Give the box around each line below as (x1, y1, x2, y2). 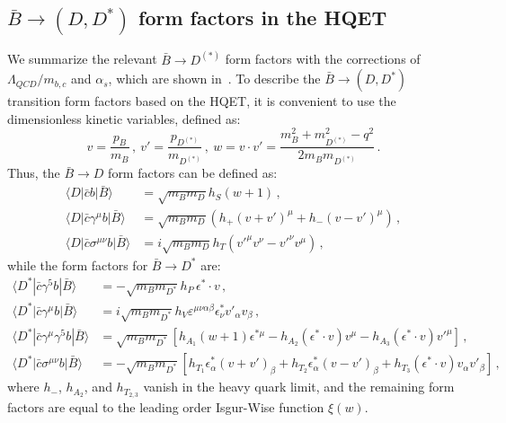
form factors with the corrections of (225, 49, 421, 68)
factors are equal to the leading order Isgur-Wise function (7, 397, 324, 416)
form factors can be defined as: (108, 163, 278, 182)
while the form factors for (7, 255, 148, 274)
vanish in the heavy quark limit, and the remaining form (143, 377, 455, 396)
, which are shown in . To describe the (108, 69, 321, 88)
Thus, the (7, 163, 60, 182)
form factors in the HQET (138, 4, 387, 31)
